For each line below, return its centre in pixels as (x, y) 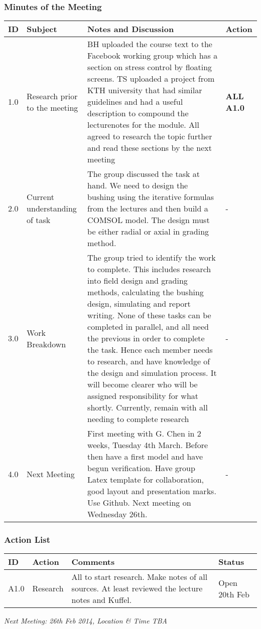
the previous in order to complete (146, 338)
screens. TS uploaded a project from (151, 79)
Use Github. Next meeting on (139, 503)
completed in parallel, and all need (148, 327)
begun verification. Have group (141, 468)
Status (231, 562)
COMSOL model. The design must (149, 220)
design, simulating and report (139, 304)
